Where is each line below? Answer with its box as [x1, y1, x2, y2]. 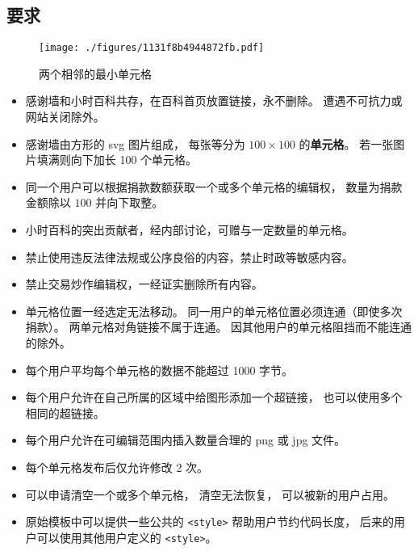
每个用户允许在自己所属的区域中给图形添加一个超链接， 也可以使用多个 [25, 389, 403, 406]
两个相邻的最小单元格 [39, 65, 152, 82]
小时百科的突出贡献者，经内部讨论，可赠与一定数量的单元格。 [25, 221, 353, 238]
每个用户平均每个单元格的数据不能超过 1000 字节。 [25, 361, 294, 378]
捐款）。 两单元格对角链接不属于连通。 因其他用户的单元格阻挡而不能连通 [25, 318, 412, 335]
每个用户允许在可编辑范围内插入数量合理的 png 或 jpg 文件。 [25, 431, 346, 448]
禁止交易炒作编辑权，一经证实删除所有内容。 [25, 275, 263, 292]
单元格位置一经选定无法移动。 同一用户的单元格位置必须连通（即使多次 [25, 302, 403, 319]
